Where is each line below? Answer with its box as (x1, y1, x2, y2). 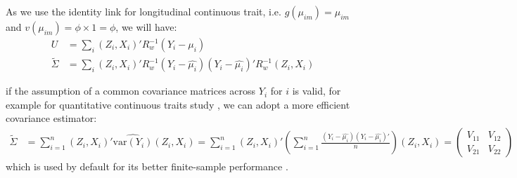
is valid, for (292, 83, 341, 98)
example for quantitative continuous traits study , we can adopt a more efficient (6, 97, 350, 111)
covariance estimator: (6, 111, 97, 125)
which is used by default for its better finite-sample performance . (6, 159, 288, 174)
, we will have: (115, 20, 177, 34)
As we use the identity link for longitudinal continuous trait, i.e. (6, 4, 281, 18)
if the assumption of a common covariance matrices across (6, 83, 256, 98)
